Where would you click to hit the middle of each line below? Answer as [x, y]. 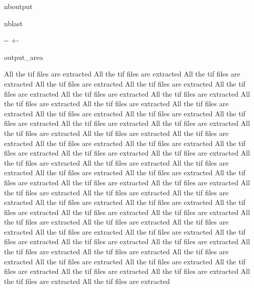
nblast [14, 23]
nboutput [18, 6]
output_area [24, 57]
